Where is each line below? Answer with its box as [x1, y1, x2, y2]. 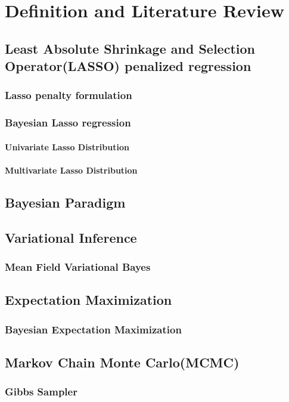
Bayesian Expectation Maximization [5, 321, 182, 336]
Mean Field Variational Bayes [5, 259, 151, 274]
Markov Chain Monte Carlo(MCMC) [5, 353, 240, 372]
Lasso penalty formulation [5, 88, 132, 103]
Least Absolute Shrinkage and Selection [5, 39, 255, 57]
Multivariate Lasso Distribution [5, 164, 138, 177]
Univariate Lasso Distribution [5, 140, 129, 153]
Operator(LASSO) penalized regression [5, 57, 251, 75]
